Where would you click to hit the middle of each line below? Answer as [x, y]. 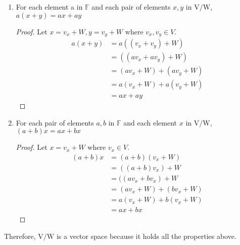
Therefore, [20, 236]
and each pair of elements [131, 7]
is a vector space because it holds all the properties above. [146, 236]
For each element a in [49, 7]
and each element [150, 122]
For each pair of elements [55, 122]
